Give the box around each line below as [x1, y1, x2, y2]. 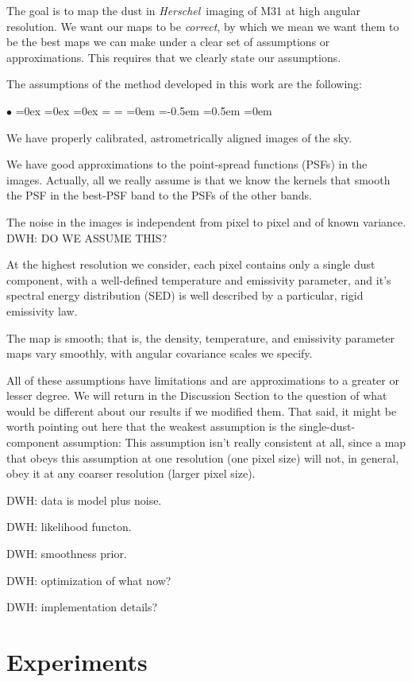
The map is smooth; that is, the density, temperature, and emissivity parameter [6, 329, 395, 346]
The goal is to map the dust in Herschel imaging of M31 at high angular [6, 2, 360, 18]
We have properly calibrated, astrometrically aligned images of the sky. [6, 129, 352, 145]
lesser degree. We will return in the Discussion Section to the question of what [6, 387, 387, 404]
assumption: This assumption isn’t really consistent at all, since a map [63, 434, 406, 451]
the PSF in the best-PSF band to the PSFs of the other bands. [6, 187, 312, 203]
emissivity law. [6, 302, 78, 319]
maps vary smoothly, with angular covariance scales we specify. [6, 345, 313, 362]
